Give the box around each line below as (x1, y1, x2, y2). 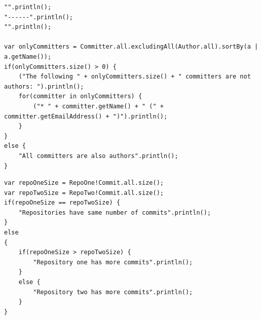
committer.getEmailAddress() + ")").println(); (4, 112, 168, 120)
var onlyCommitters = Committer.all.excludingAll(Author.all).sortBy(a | (4, 43, 258, 51)
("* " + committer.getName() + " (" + (33, 102, 164, 110)
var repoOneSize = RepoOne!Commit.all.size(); (4, 179, 164, 187)
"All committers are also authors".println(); (18, 152, 178, 159)
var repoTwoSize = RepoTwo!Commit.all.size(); (4, 189, 164, 196)
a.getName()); (4, 53, 52, 60)
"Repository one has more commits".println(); (33, 258, 193, 266)
